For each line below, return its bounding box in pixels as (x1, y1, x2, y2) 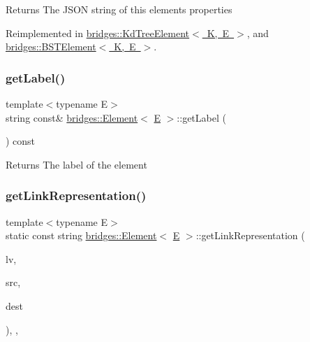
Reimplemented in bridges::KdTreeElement (6, 25, 190, 40)
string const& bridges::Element (6, 110, 138, 124)
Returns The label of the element (6, 157, 147, 171)
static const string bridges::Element (6, 228, 157, 243)
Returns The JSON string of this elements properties (6, 2, 232, 16)
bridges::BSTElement (6, 39, 96, 54)
